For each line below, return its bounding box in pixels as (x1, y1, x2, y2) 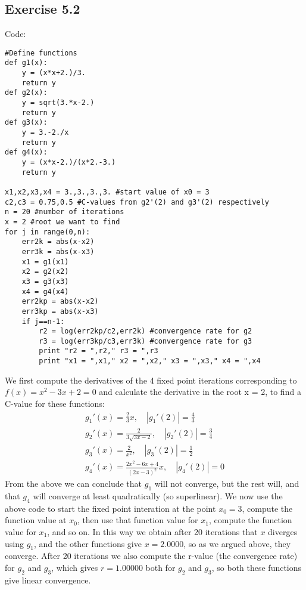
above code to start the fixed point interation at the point (5, 502, 216, 514)
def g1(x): (5, 58, 48, 67)
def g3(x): (5, 118, 48, 127)
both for (145, 561, 176, 573)
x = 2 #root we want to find (5, 217, 120, 226)
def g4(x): (5, 148, 48, 157)
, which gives (51, 561, 98, 573)
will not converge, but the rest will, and (154, 477, 299, 490)
